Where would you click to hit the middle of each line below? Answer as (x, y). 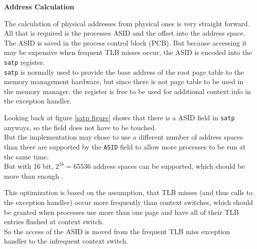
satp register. (25, 62)
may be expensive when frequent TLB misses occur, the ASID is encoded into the (128, 52)
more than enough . (34, 175)
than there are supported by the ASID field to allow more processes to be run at (125, 146)
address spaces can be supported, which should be (169, 166)
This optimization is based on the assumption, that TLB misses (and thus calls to (128, 192)
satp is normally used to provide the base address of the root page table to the (124, 72)
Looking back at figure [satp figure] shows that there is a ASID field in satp (119, 118)
